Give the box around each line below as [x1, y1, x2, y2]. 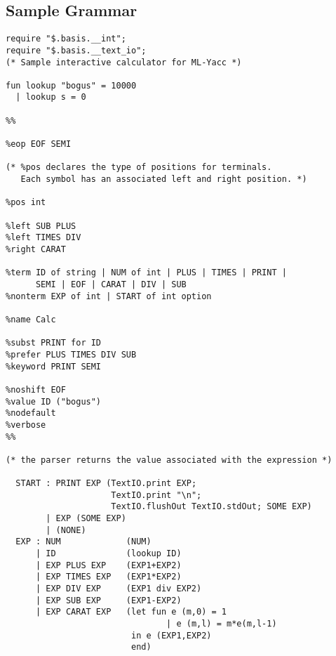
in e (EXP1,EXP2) [130, 630, 212, 641]
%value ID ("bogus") [6, 396, 102, 407]
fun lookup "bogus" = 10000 [6, 80, 137, 91]
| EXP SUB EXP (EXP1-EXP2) [35, 595, 182, 605]
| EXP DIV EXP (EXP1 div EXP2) [35, 584, 202, 594]
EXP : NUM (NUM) [15, 537, 152, 547]
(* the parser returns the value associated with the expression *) [6, 454, 332, 465]
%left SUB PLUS [6, 221, 76, 231]
